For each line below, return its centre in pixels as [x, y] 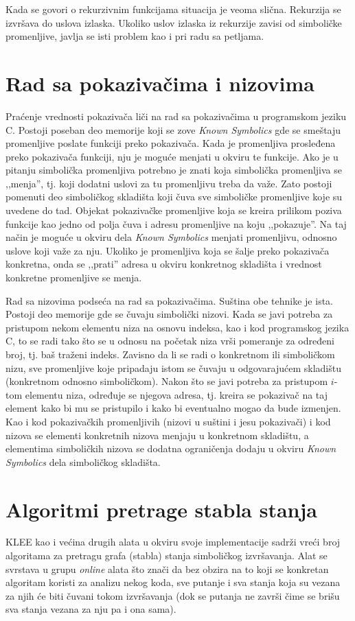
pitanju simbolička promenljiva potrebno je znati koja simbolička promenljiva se [174, 170]
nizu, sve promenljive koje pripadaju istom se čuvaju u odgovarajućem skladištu [173, 367]
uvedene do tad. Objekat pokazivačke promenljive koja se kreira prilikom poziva [174, 210]
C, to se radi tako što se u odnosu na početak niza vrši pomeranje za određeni [170, 341]
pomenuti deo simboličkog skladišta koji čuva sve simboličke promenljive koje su [174, 197]
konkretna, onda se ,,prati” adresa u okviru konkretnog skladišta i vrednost [164, 264]
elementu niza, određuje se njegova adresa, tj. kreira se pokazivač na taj [176, 394]
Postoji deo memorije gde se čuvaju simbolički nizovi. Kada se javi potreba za [169, 314]
